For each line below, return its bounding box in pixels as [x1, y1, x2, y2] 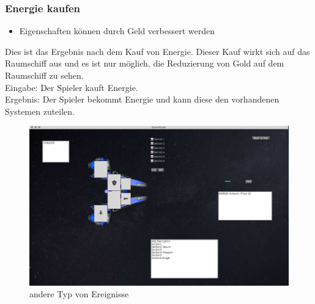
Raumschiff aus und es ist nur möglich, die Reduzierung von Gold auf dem [5, 57, 284, 70]
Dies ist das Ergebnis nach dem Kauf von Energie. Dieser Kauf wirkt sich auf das [5, 45, 310, 57]
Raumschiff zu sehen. [5, 69, 84, 81]
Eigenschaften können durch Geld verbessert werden [19, 24, 215, 37]
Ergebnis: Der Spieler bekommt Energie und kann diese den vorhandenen [5, 93, 280, 106]
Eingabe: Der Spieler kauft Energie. [5, 81, 138, 93]
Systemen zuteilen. [5, 104, 75, 117]
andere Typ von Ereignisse [29, 288, 129, 300]
